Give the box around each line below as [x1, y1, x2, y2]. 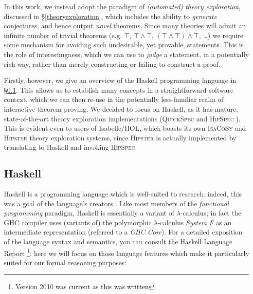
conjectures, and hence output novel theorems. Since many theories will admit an [4, 20, 246, 31]
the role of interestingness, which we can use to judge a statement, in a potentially [4, 49, 249, 59]
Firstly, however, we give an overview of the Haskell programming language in [4, 75, 236, 85]
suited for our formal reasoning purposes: [4, 257, 126, 267]
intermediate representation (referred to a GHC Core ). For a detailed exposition [4, 227, 243, 237]
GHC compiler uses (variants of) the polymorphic [4, 217, 152, 227]
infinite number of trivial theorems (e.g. [4, 30, 122, 40]
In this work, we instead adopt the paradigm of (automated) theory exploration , [4, 1, 241, 11]
